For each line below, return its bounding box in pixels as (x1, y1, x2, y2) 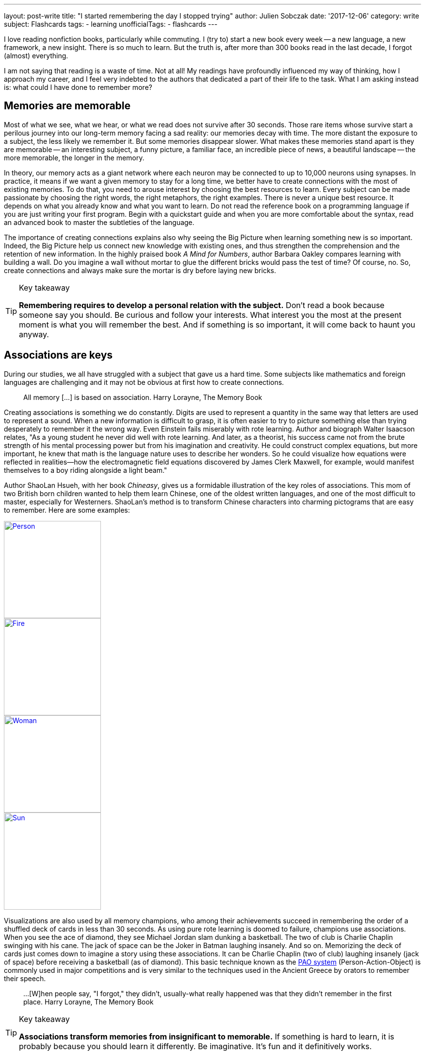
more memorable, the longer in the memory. (4, 153, 145, 162)
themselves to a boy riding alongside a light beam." (4, 466, 167, 474)
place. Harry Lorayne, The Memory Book (23, 997, 154, 1006)
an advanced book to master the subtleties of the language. (4, 218, 195, 226)
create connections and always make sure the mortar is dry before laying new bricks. (4, 266, 276, 275)
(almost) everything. (4, 52, 68, 60)
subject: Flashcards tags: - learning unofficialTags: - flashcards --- (4, 20, 218, 28)
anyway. (19, 329, 49, 339)
